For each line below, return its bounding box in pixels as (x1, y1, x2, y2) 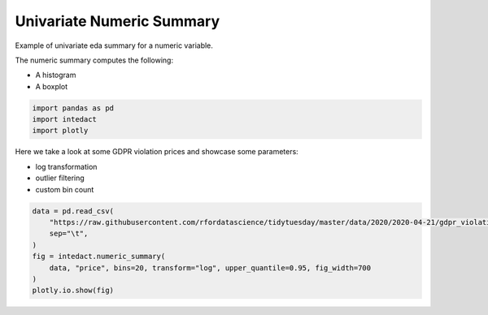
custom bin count (35, 184, 94, 194)
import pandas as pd (32, 103, 114, 113)
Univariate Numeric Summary (15, 12, 220, 30)
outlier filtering (35, 173, 85, 183)
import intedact (32, 114, 98, 124)
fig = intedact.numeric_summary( (32, 252, 166, 261)
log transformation (35, 162, 98, 171)
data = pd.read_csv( (32, 206, 114, 215)
